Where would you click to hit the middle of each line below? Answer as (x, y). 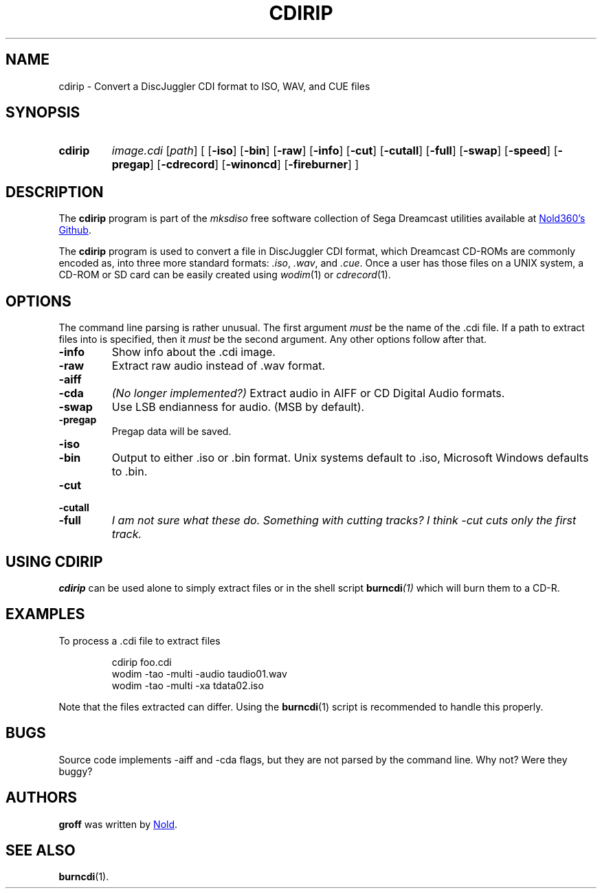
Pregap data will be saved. (171, 432)
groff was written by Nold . (118, 824)
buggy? (76, 771)
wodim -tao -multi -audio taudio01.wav (199, 673)
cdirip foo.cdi (142, 662)
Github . (75, 230)
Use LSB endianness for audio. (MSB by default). (238, 407)
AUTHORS (42, 798)
